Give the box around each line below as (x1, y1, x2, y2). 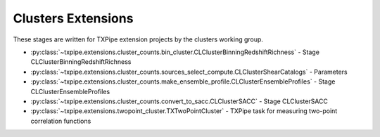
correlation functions (30, 117, 91, 125)
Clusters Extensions (13, 11, 134, 26)
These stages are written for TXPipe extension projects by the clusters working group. (13, 35, 264, 44)
